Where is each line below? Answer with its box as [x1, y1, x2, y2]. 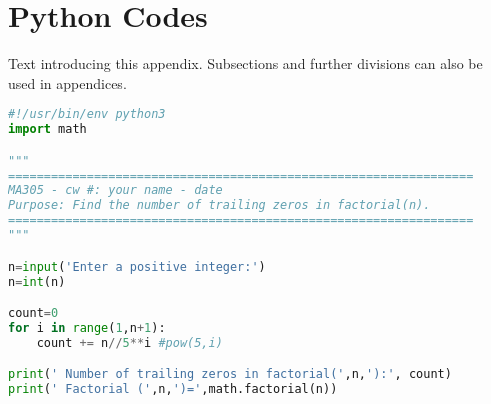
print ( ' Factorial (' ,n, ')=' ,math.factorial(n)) [8, 382, 338, 397]
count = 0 [8, 306, 59, 321]
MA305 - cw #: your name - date [8, 183, 223, 198]
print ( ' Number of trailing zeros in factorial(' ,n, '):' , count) [8, 367, 452, 382]
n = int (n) [8, 274, 66, 289]
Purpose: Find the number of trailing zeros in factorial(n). [8, 198, 431, 213]
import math [8, 122, 87, 137]
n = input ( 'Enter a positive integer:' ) [8, 259, 266, 274]
